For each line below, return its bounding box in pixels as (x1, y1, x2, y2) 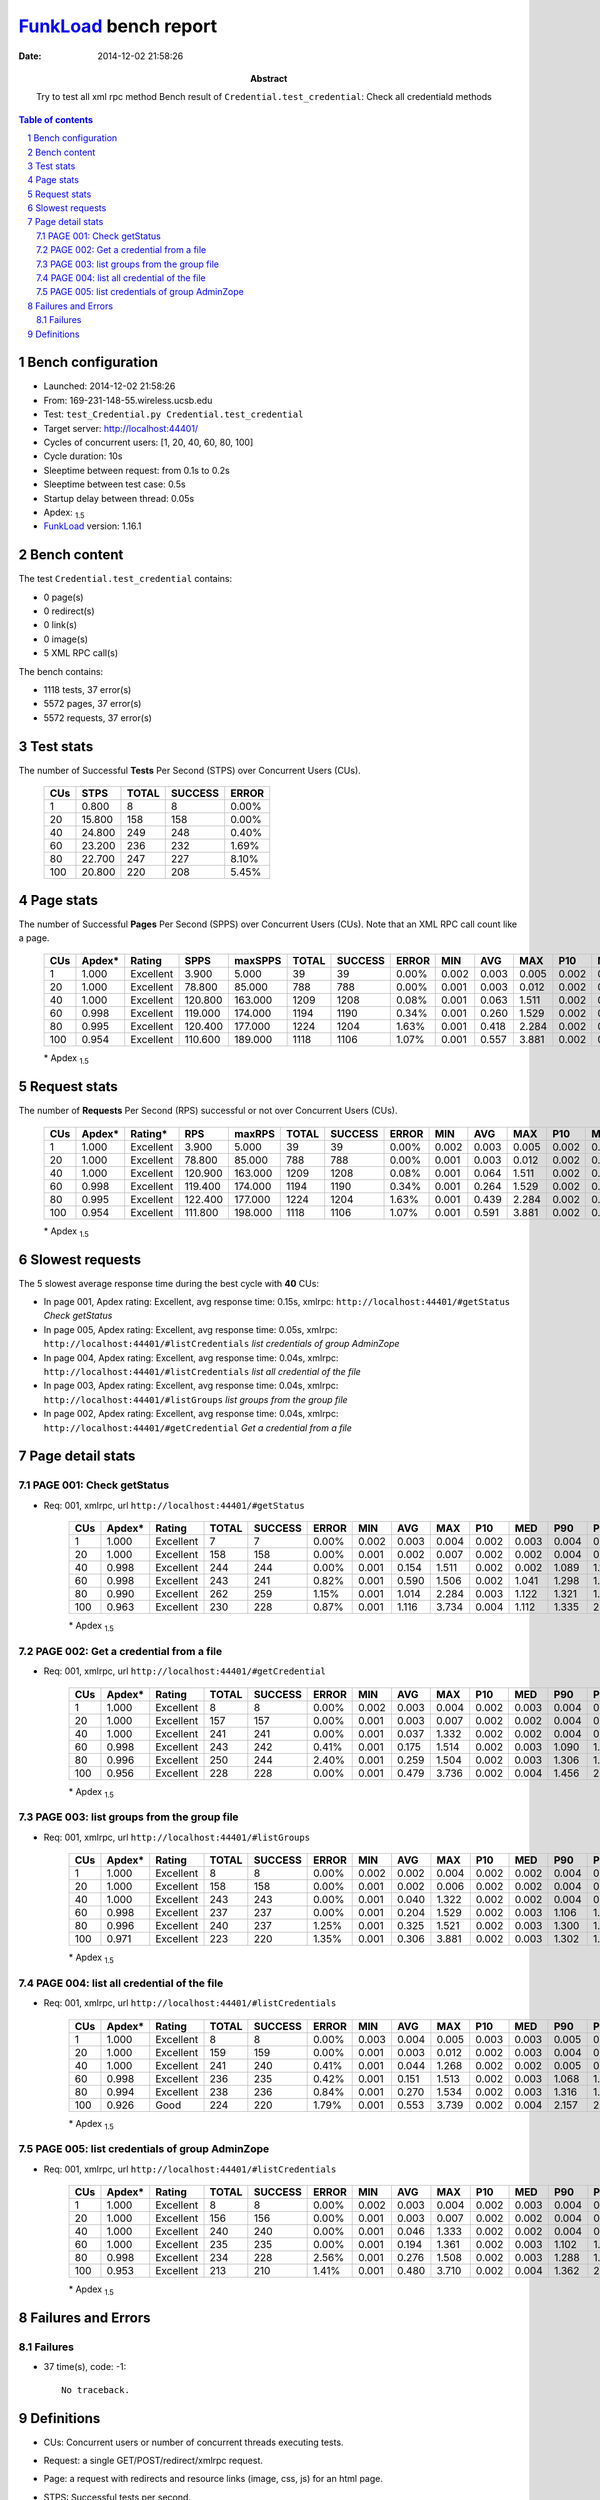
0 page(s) (43, 591, 84, 603)
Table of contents (18, 113, 94, 125)
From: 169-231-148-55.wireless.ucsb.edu (43, 394, 213, 406)
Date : (18, 50, 42, 62)
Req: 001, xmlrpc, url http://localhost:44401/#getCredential (43, 1665, 327, 1677)
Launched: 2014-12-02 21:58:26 (43, 380, 176, 392)
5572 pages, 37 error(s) (43, 698, 142, 710)
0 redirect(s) (43, 605, 95, 617)
